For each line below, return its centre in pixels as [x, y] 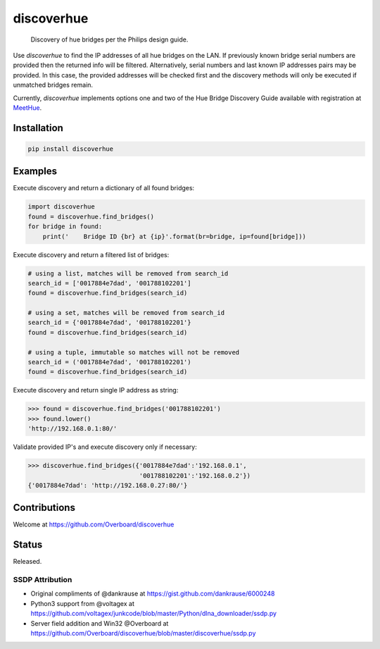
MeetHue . [27, 107]
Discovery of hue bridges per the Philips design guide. [109, 39]
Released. [27, 562]
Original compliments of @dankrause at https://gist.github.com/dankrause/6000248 [153, 594]
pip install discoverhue [71, 149]
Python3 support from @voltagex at [83, 603]
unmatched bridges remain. [53, 85]
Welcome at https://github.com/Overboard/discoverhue [94, 524]
